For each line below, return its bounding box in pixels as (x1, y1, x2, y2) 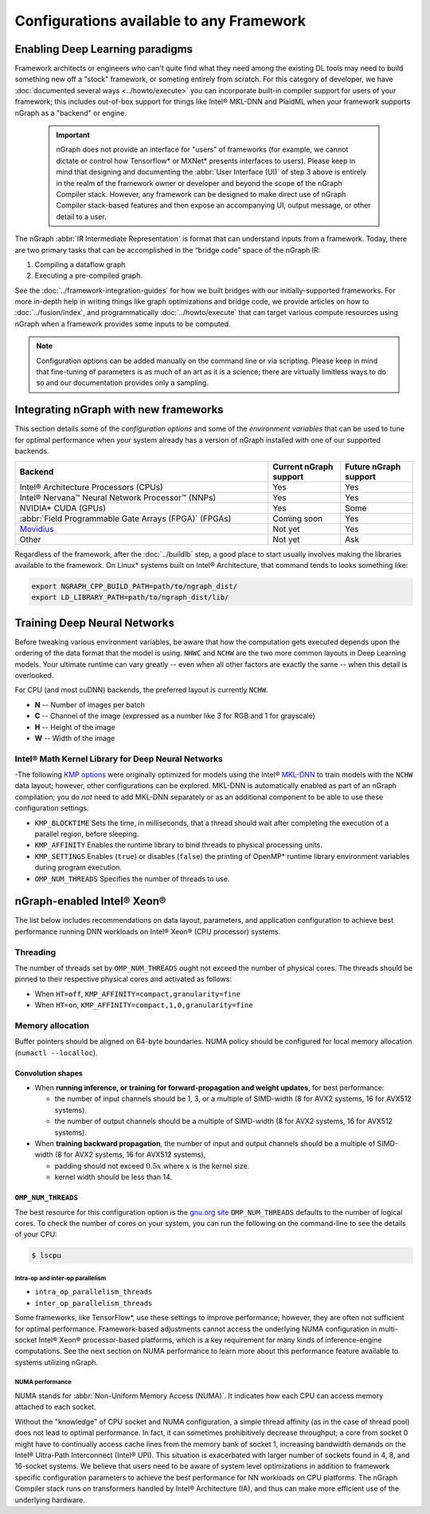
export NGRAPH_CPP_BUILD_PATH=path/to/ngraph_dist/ (31, 582, 238, 590)
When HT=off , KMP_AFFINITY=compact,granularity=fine (34, 989, 240, 999)
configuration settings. (14, 803, 89, 813)
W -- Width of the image (34, 733, 115, 743)
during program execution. (34, 862, 123, 873)
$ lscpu (31, 1251, 61, 1260)
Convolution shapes (14, 1068, 83, 1078)
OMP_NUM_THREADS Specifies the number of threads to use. (34, 873, 230, 883)
